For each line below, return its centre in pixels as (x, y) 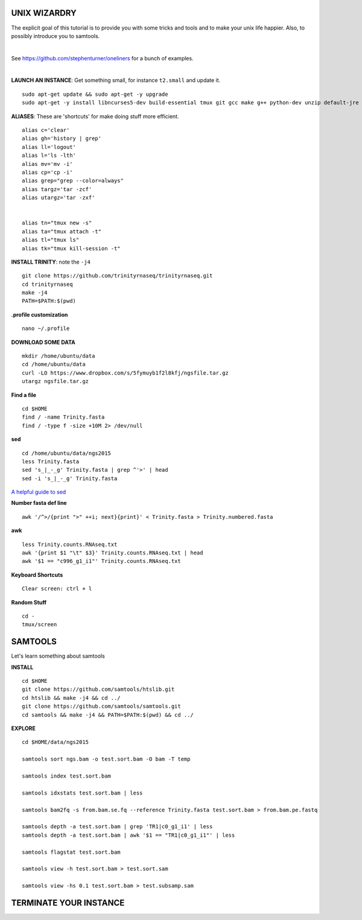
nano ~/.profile (46, 328)
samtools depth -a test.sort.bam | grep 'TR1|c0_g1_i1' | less (117, 827)
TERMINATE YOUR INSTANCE (68, 903)
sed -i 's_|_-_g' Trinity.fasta (70, 478)
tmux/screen (40, 625)
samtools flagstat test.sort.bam (71, 852)
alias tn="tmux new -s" (57, 223)
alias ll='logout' (49, 147)
